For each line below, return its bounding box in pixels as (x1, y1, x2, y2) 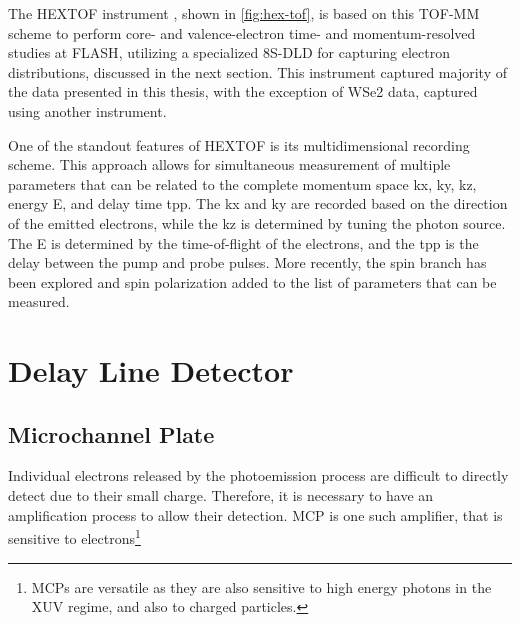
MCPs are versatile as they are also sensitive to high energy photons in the (31, 576, 492, 597)
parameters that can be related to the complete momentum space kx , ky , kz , (8, 173, 477, 194)
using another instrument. (8, 100, 167, 121)
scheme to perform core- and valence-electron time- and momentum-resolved (8, 22, 476, 43)
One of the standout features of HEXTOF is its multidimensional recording (8, 134, 470, 155)
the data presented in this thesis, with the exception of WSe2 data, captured (8, 81, 478, 102)
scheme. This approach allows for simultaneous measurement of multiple (8, 154, 451, 175)
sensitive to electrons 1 (8, 525, 141, 548)
